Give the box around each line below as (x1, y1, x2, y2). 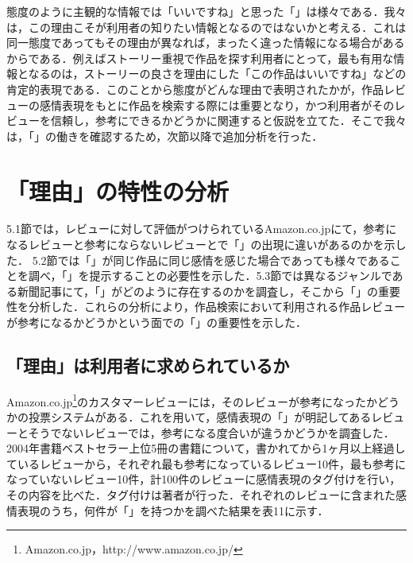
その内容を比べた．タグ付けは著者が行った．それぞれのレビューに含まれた (6, 487, 396, 503)
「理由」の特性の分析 (6, 174, 230, 207)
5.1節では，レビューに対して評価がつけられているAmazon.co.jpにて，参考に (6, 220, 397, 237)
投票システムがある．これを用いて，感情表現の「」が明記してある (28, 409, 372, 425)
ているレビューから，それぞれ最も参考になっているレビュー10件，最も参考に (6, 455, 406, 472)
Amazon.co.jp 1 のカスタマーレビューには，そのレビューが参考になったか (6, 390, 378, 410)
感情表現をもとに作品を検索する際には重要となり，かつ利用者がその (39, 96, 395, 113)
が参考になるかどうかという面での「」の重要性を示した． (6, 314, 307, 331)
